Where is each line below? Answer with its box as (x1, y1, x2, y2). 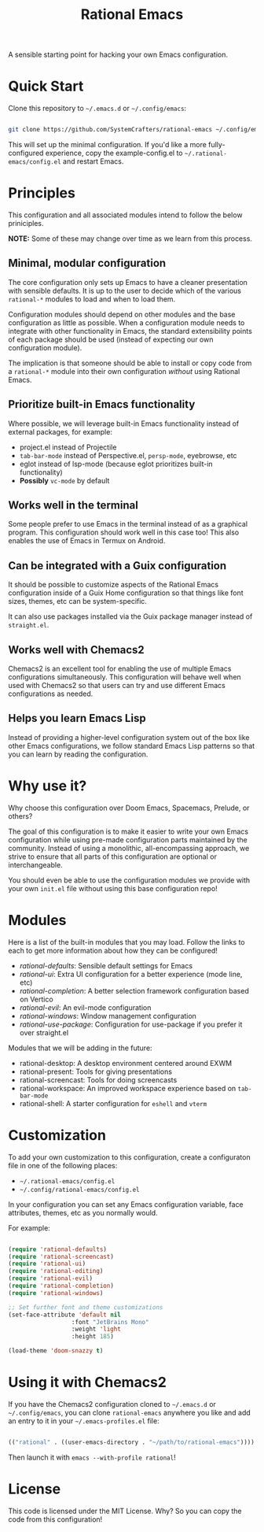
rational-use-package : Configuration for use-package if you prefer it (19, 1019, 243, 1029)
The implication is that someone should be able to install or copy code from (8, 358, 252, 368)
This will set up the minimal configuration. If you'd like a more (8, 140, 207, 149)
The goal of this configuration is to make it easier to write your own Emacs (8, 827, 249, 836)
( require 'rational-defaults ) (8, 1245, 108, 1253)
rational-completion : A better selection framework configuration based (19, 986, 249, 995)
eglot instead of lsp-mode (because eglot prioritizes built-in (19, 459, 214, 468)
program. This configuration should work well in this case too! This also (8, 527, 240, 537)
